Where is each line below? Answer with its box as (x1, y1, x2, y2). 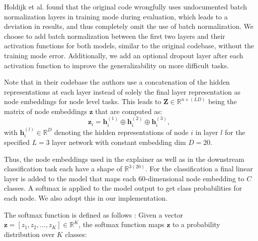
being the (208, 96, 237, 107)
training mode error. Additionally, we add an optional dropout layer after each (4, 50, 244, 60)
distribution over (4, 229, 55, 239)
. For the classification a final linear (145, 163, 253, 174)
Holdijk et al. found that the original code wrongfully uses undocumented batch (4, 1, 247, 11)
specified (4, 137, 30, 147)
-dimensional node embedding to (145, 173, 245, 183)
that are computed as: (95, 106, 163, 116)
